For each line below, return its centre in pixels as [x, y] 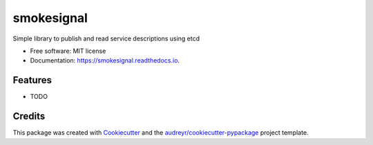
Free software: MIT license [68, 51]
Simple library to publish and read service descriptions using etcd [106, 38]
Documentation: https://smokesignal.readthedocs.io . [105, 60]
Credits [29, 116]
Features [32, 80]
